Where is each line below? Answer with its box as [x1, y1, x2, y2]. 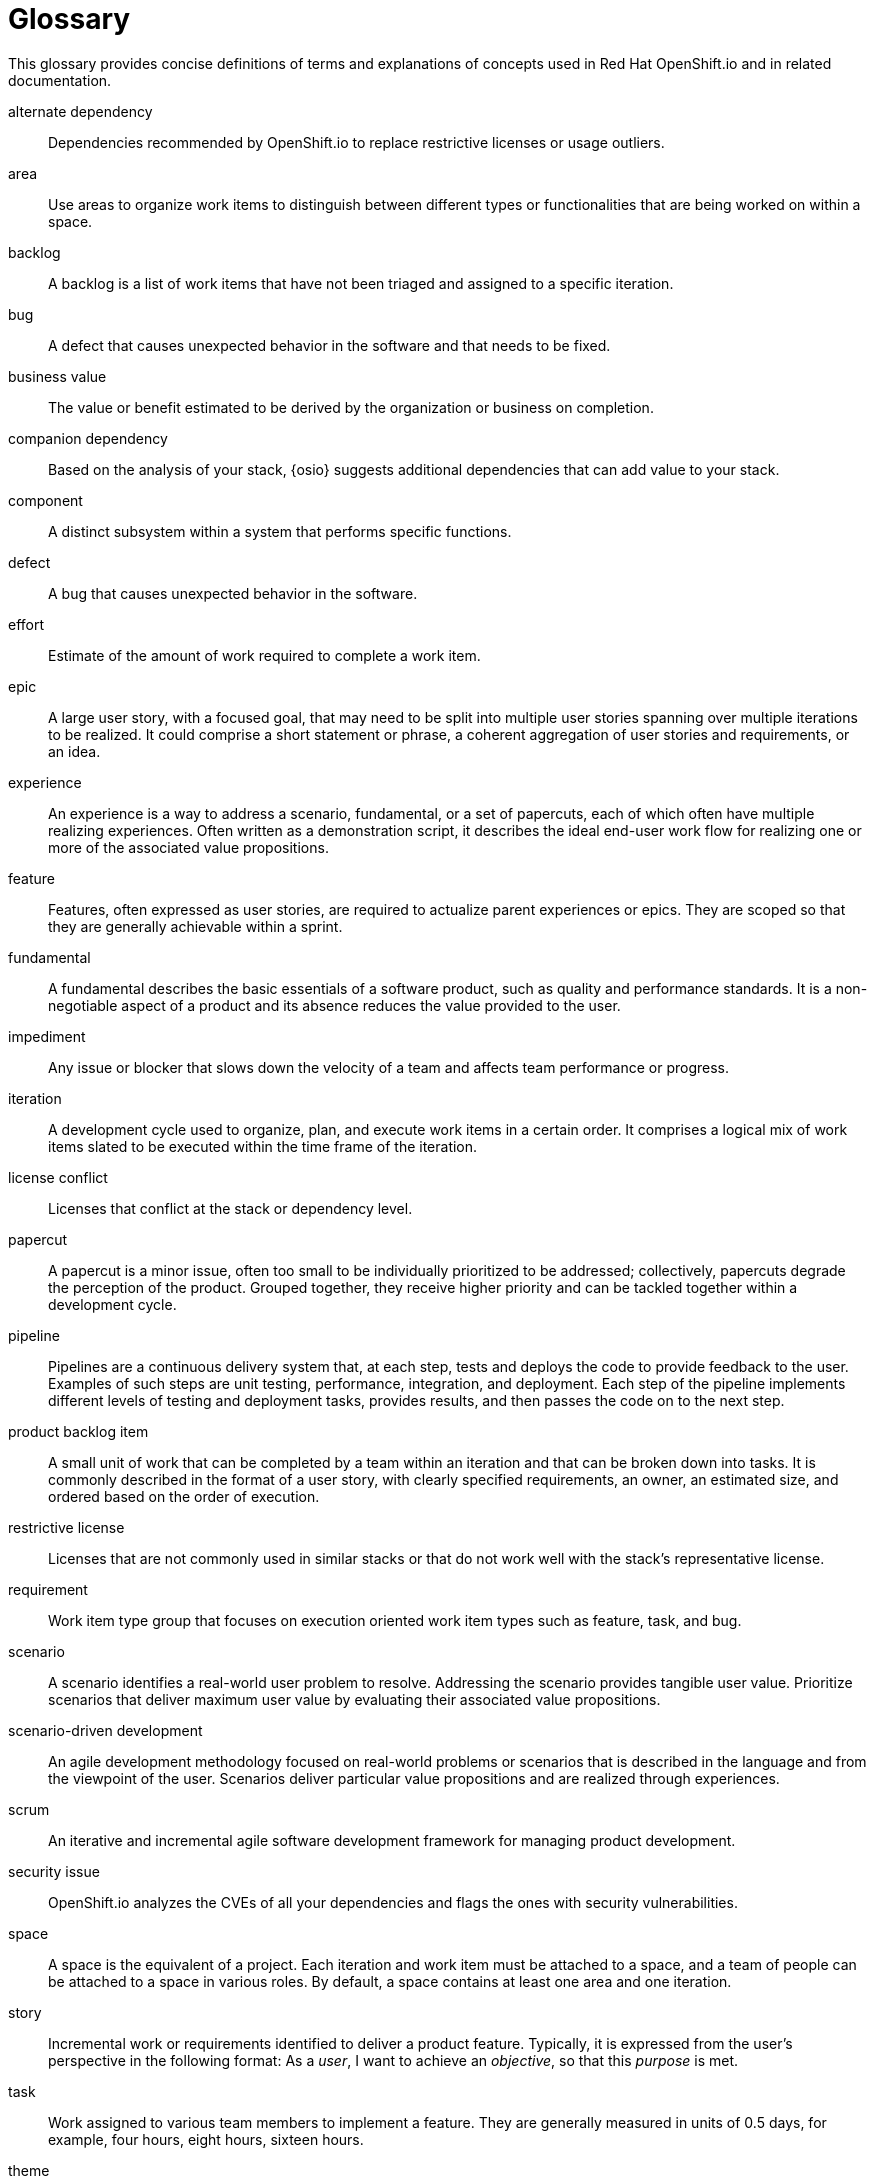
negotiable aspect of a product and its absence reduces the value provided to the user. [48, 996, 621, 1014]
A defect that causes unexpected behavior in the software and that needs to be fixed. [48, 336, 611, 354]
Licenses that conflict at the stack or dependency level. [48, 1199, 413, 1217]
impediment [8, 1027, 86, 1045]
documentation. [8, 71, 112, 89]
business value [8, 367, 107, 385]
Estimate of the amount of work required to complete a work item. [48, 646, 481, 664]
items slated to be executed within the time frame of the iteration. [48, 1137, 478, 1155]
